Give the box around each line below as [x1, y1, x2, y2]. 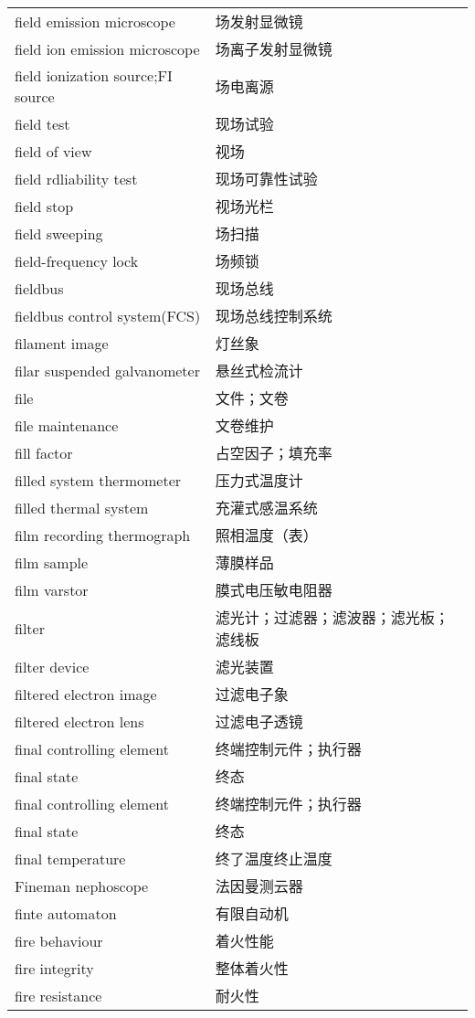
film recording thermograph [15, 524, 191, 546]
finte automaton [15, 902, 117, 924]
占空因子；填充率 [215, 442, 332, 463]
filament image [15, 332, 109, 354]
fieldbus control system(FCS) [15, 304, 201, 326]
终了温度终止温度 [215, 848, 332, 869]
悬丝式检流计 [215, 360, 303, 381]
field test [15, 112, 70, 134]
